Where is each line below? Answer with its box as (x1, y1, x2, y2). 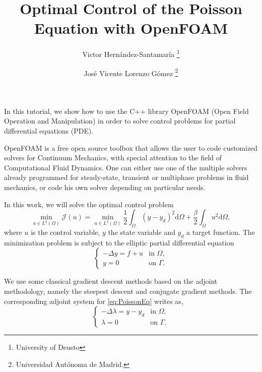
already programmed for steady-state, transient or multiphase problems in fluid (4, 172, 249, 182)
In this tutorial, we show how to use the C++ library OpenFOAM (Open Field (4, 105, 249, 116)
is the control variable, (31, 226, 100, 237)
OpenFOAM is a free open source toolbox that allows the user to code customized (4, 142, 258, 153)
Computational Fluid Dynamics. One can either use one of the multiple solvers (4, 162, 247, 172)
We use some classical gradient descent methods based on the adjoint (4, 276, 218, 286)
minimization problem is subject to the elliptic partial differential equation (4, 237, 234, 247)
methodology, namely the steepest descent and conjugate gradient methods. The (4, 285, 252, 296)
